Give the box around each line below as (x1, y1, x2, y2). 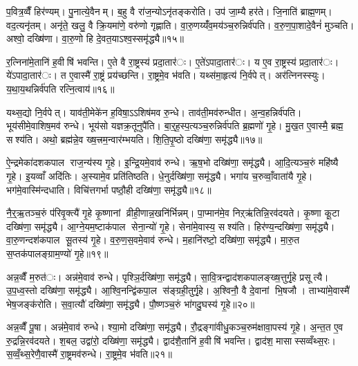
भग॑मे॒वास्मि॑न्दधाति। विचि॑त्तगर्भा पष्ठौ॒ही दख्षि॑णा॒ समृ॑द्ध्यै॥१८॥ (6, 182, 211, 196)
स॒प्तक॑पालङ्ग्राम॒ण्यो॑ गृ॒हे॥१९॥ (6, 246, 109, 260)
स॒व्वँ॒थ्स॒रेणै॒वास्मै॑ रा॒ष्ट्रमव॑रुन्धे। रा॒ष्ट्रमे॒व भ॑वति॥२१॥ (6, 347, 172, 361)
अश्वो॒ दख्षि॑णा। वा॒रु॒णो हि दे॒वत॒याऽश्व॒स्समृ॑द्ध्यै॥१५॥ (6, 31, 184, 46)
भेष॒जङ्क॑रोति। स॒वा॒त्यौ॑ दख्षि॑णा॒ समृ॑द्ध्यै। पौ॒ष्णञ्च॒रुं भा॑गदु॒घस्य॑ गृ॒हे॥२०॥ (6, 296, 255, 311)
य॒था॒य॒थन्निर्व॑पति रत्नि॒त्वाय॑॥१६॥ (6, 81, 115, 95)
